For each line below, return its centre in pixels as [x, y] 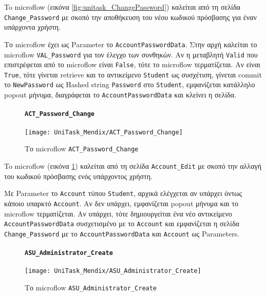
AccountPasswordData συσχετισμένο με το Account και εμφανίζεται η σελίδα [122, 223]
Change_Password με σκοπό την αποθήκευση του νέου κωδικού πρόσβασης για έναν [130, 17]
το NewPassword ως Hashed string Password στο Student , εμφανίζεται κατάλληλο [130, 84]
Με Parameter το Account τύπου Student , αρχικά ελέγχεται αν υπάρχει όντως [123, 193]
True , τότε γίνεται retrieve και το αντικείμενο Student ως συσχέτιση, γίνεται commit [133, 74]
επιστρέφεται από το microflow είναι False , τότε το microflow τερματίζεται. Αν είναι [132, 64]
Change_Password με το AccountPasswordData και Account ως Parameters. [122, 233]
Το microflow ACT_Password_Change [82, 149]
